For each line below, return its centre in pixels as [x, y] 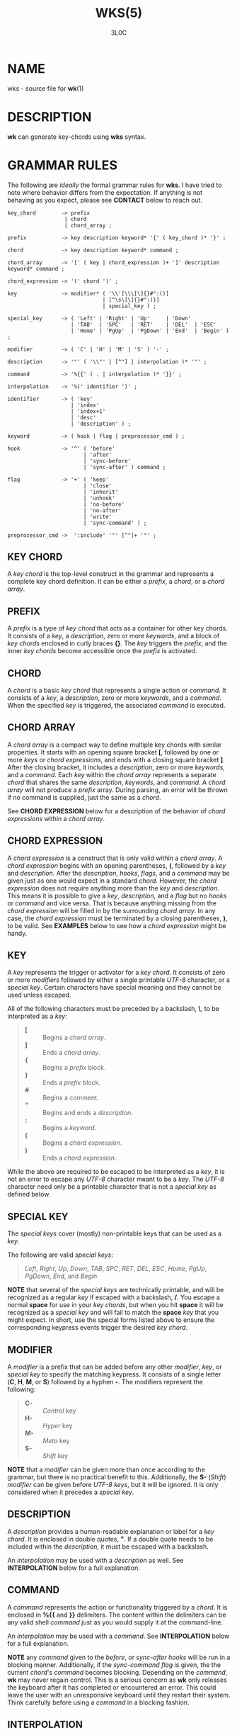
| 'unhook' [99, 498]
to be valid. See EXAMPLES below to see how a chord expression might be [117, 925]
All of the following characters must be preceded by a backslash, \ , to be [113, 1009]
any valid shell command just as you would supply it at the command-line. [115, 1622]
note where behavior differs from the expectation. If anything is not [105, 192]
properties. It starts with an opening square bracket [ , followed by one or [113, 752]
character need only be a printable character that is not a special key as [112, 1187]
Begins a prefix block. [74, 1068]
